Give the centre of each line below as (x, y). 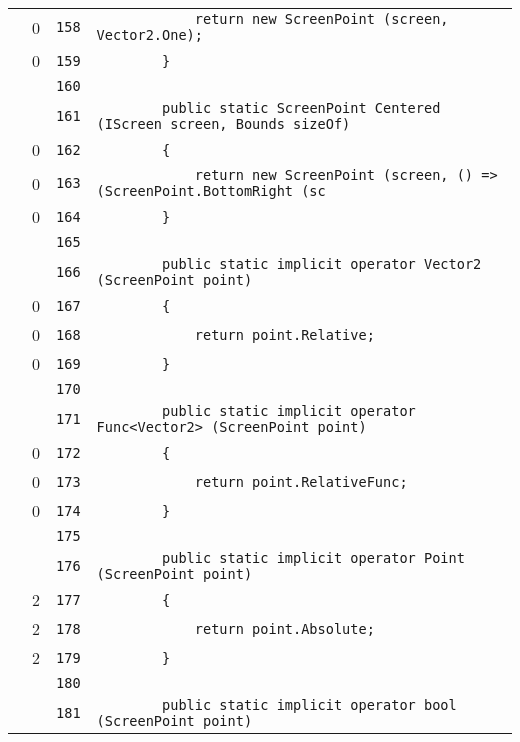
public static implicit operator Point (313, 558)
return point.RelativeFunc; (301, 481)
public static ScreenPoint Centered (301, 108)
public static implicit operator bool (309, 705)
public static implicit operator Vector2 (322, 264)
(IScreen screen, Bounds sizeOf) (223, 124)
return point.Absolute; (284, 628)
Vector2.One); (149, 35)
